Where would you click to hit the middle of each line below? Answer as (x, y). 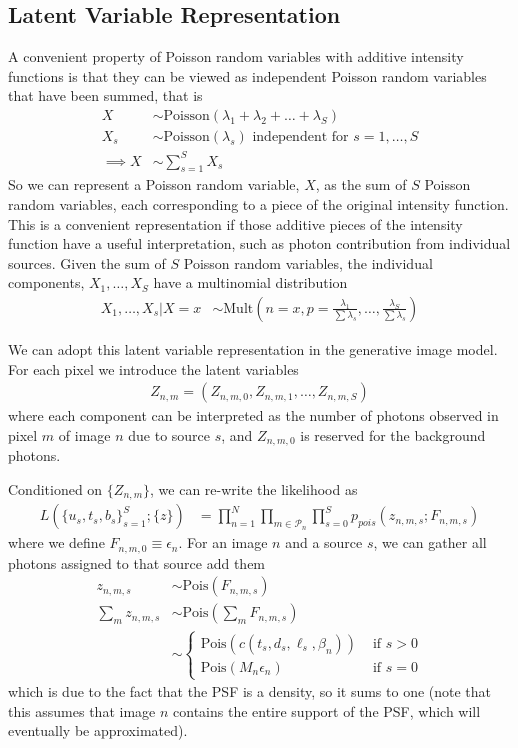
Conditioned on (55, 488)
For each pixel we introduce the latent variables (153, 368)
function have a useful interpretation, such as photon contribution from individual (259, 243)
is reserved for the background (393, 434)
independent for (300, 137)
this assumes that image (82, 710)
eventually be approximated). (98, 730)
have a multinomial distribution (250, 282)
